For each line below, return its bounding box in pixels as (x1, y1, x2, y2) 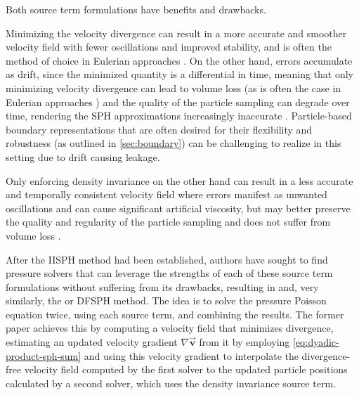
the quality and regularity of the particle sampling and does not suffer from (6, 214, 331, 229)
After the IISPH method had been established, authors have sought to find (6, 252, 328, 266)
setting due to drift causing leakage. (6, 149, 160, 164)
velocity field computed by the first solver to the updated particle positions (24, 362, 348, 377)
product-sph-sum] (6, 348, 81, 363)
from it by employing (199, 335, 290, 349)
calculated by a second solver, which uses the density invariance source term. (6, 375, 336, 390)
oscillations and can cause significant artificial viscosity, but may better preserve (6, 200, 351, 215)
